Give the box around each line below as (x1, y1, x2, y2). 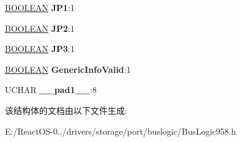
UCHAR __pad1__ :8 (5, 83, 97, 96)
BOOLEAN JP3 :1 (5, 42, 75, 55)
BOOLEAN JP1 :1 (5, 1, 75, 13)
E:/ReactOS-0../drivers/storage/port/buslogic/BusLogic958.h (5, 124, 236, 137)
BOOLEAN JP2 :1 (5, 21, 75, 34)
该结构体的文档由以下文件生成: (5, 103, 127, 116)
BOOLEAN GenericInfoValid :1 (5, 62, 131, 75)
